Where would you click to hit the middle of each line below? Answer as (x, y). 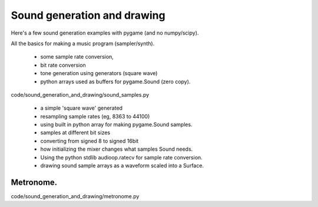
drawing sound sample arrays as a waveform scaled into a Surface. (122, 166)
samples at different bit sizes (75, 133)
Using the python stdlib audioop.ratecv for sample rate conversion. (121, 157)
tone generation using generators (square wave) (99, 73)
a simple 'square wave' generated (82, 108)
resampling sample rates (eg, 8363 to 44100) (95, 116)
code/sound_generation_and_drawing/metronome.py (75, 196)
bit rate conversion (63, 65)
